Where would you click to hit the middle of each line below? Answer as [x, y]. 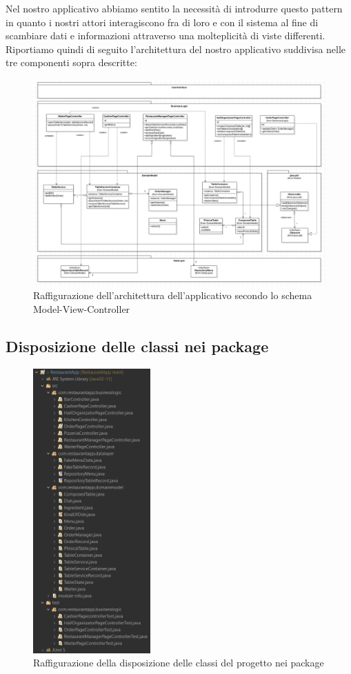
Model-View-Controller [82, 308]
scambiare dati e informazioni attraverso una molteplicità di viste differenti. [166, 35]
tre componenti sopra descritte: [71, 62]
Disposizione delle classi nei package [137, 346]
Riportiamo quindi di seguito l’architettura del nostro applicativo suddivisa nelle [176, 49]
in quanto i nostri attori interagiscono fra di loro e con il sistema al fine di [162, 22]
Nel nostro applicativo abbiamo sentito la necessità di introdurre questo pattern [174, 8]
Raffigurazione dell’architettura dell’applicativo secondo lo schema [173, 295]
